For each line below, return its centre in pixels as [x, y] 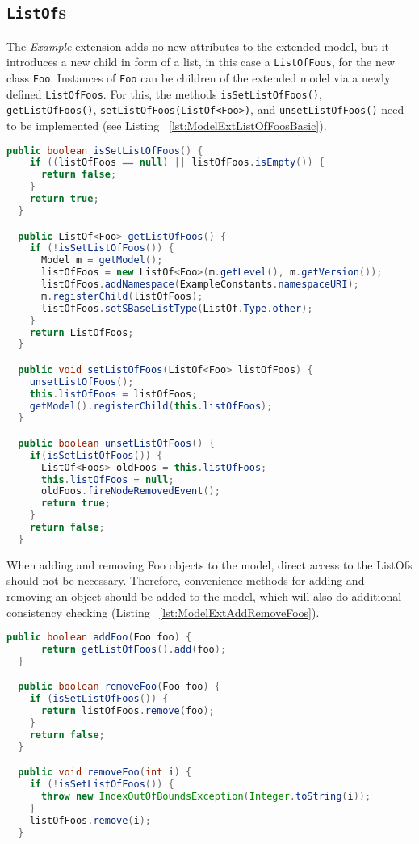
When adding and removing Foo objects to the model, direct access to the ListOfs [209, 564]
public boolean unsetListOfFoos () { [116, 443]
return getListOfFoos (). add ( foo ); [134, 650]
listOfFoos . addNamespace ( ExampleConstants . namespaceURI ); [200, 284]
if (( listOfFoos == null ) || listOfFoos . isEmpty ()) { [177, 163]
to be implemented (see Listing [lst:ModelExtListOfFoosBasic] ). [167, 125]
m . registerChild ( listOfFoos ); [122, 296]
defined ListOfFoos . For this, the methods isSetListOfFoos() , [164, 93]
